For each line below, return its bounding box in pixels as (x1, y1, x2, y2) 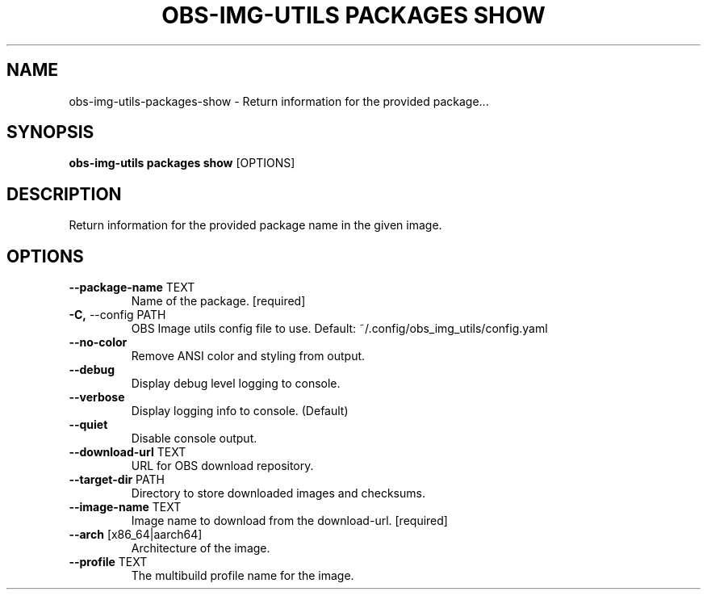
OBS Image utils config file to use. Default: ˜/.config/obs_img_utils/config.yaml (131, 321, 548, 336)
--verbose (69, 390, 125, 405)
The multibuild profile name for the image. (131, 569, 354, 583)
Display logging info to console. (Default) (131, 404, 349, 418)
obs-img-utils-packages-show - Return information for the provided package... (69, 94, 489, 108)
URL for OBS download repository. (131, 459, 314, 473)
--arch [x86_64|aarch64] (69, 527, 203, 542)
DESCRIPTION (6, 183, 122, 204)
